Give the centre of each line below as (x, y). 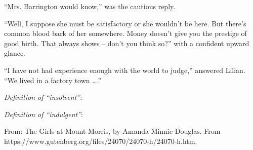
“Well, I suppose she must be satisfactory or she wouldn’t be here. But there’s (125, 23)
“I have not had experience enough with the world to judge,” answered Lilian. (125, 70)
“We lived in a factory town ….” (53, 80)
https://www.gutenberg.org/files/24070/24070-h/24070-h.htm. (101, 141)
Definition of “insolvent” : (43, 97)
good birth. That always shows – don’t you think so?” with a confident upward (127, 43)
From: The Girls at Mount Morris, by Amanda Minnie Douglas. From (112, 131)
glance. (15, 53)
